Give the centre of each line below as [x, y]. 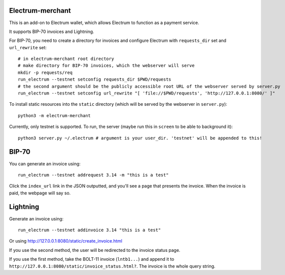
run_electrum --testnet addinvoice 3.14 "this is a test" [89, 230]
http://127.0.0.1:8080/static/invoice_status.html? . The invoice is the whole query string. [112, 266]
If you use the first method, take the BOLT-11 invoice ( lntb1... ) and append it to [92, 259]
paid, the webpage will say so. [40, 193]
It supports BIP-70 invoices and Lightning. [52, 31]
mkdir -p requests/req [45, 72]
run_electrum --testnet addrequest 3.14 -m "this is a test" [93, 175]
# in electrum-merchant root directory [66, 59]
